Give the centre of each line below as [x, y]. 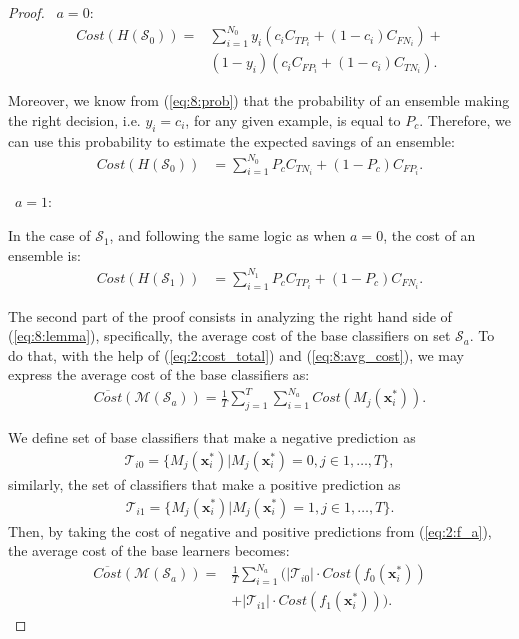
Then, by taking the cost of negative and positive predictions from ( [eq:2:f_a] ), [250, 530]
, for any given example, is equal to [293, 119]
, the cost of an [429, 235]
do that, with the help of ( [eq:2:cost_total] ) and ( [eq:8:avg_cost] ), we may [236, 354]
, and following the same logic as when [227, 235]
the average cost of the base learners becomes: [149, 550]
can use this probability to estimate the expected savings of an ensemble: [231, 140]
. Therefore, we [465, 119]
